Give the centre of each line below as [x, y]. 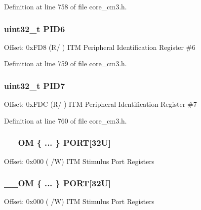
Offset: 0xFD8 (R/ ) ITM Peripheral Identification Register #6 [100, 47]
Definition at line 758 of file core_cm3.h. [65, 6]
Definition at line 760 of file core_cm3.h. [65, 120]
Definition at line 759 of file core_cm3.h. [65, 63]
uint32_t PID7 [35, 85]
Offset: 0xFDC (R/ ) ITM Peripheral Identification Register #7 [100, 104]
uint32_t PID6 [35, 28]
